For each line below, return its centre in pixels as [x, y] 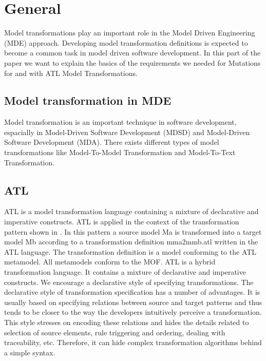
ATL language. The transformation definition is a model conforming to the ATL [130, 251]
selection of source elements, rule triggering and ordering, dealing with [115, 332]
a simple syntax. [30, 352]
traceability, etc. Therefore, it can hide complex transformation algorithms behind [133, 342]
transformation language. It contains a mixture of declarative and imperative [125, 272]
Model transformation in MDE [88, 100]
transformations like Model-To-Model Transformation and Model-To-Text [120, 152]
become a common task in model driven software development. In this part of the [132, 53]
